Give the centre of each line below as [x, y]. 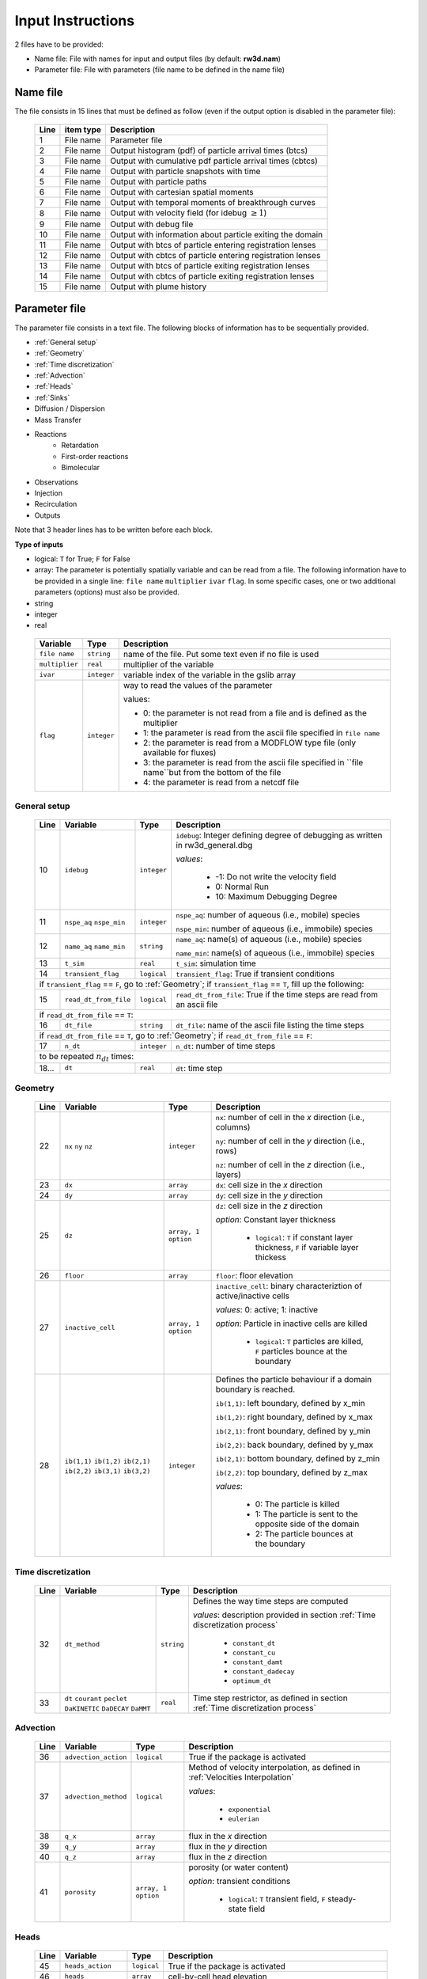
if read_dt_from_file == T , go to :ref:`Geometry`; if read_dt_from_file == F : [176, 1035]
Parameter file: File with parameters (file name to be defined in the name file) [159, 70]
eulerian [244, 1819]
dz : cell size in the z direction [269, 1206]
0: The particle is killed [297, 1504]
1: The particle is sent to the [306, 1514]
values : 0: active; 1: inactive [267, 1310]
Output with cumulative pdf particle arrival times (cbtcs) [213, 161]
